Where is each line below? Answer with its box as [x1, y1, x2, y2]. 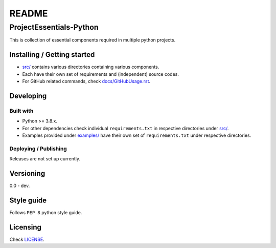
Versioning [9, 169, 45, 178]
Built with [9, 107, 34, 114]
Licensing [9, 223, 42, 232]
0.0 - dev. [9, 182, 30, 189]
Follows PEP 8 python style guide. [9, 209, 82, 215]
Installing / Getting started [9, 50, 95, 59]
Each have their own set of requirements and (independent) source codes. [22, 71, 179, 77]
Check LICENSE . [9, 236, 44, 242]
